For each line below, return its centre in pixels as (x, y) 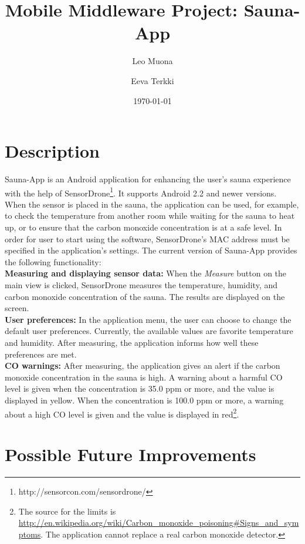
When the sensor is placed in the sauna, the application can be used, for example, (152, 204)
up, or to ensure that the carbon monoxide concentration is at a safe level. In (143, 227)
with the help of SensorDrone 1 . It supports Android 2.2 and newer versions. (141, 192)
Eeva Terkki (152, 80)
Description (52, 151)
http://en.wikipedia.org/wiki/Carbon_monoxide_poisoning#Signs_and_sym (159, 523)
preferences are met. (41, 354)
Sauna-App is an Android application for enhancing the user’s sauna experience (148, 179)
